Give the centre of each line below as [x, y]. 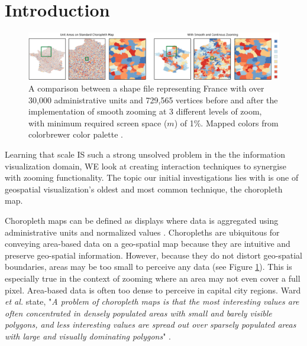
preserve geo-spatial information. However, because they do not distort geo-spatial [154, 255]
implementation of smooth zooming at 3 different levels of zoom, [145, 111]
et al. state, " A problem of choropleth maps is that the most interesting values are [152, 301]
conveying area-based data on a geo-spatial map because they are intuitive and [148, 244]
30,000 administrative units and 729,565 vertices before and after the [153, 99]
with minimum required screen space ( [98, 123]
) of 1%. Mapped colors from [226, 123]
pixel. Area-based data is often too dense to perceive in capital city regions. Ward [153, 290]
